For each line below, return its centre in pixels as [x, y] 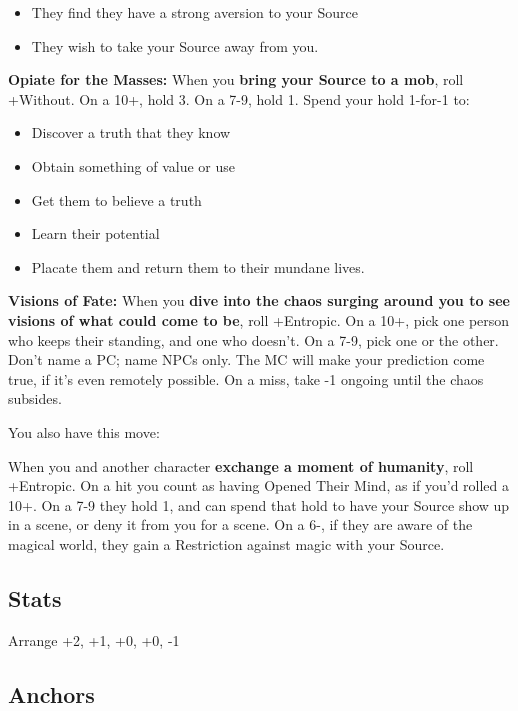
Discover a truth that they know [131, 132]
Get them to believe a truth [116, 199]
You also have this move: [84, 431]
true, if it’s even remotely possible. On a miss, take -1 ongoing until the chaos [246, 378]
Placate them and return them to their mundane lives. [198, 266]
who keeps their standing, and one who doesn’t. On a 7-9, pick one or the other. [253, 339]
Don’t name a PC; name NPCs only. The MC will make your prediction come [246, 359]
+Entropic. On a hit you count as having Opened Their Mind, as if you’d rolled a [259, 485]
